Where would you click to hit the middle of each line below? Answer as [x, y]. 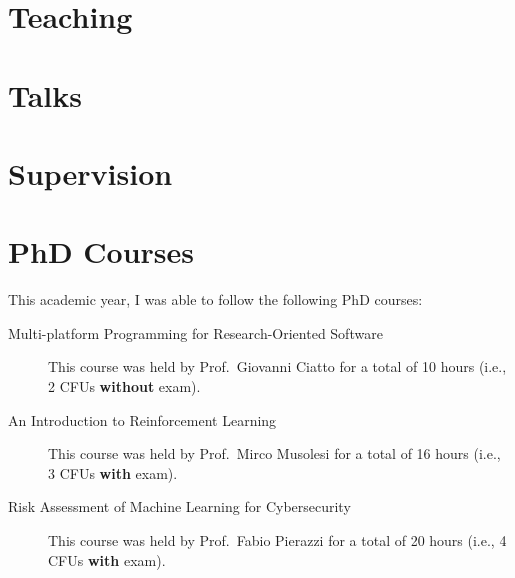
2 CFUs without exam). [124, 386]
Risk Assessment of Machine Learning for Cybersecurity [179, 506]
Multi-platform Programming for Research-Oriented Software [195, 332]
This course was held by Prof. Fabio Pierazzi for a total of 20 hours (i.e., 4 [277, 540]
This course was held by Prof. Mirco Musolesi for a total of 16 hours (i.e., [274, 453]
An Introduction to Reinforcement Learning [142, 419]
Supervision [90, 172]
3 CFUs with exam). [113, 472]
